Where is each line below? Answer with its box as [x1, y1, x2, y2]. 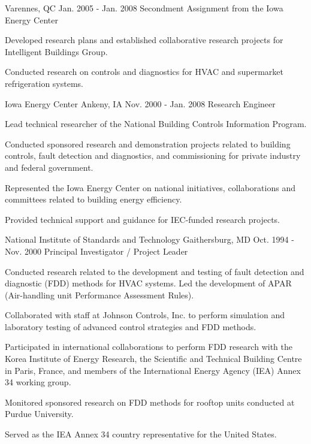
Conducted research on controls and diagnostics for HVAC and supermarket [5, 65, 283, 78]
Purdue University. [5, 407, 74, 420]
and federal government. [5, 161, 93, 173]
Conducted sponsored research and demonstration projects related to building [5, 137, 291, 150]
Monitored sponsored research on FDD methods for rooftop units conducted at [5, 395, 295, 408]
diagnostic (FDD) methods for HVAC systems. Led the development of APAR [5, 277, 292, 289]
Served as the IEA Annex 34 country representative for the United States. [5, 428, 277, 440]
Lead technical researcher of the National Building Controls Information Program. [5, 117, 307, 130]
